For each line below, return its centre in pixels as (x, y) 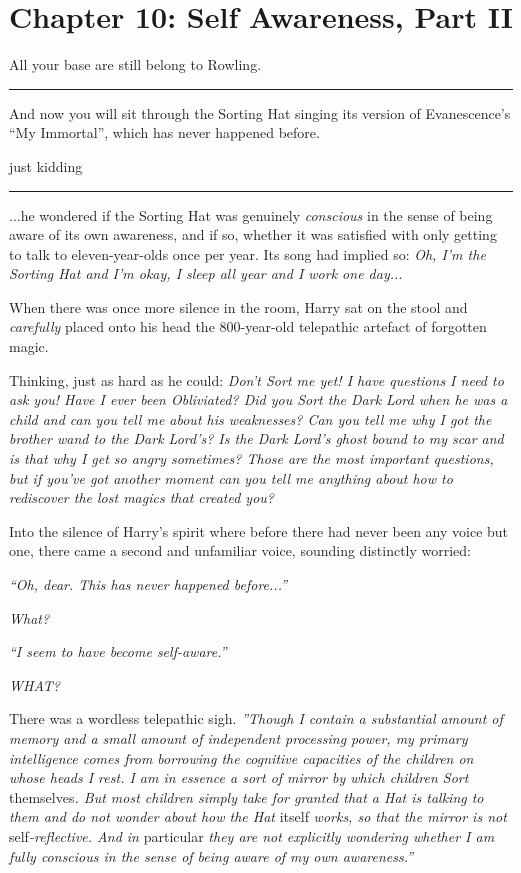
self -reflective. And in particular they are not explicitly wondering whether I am (252, 835)
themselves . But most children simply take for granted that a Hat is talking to (246, 796)
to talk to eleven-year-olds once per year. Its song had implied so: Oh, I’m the (247, 253)
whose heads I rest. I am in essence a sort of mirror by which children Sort (239, 777)
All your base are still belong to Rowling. (135, 64)
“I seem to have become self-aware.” (118, 651)
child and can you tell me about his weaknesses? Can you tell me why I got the (250, 418)
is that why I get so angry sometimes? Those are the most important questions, (251, 458)
